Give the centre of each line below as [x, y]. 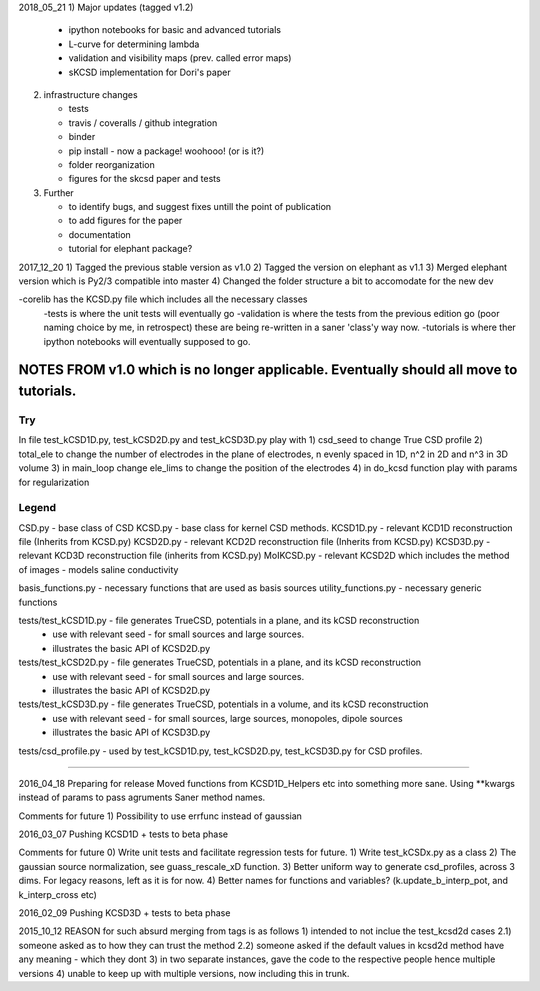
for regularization [54, 482]
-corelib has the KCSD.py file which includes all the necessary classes [163, 299]
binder [82, 137]
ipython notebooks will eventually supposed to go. [147, 341]
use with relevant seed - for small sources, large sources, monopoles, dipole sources [228, 718]
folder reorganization [111, 164]
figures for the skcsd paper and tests [144, 179]
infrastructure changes [91, 94]
